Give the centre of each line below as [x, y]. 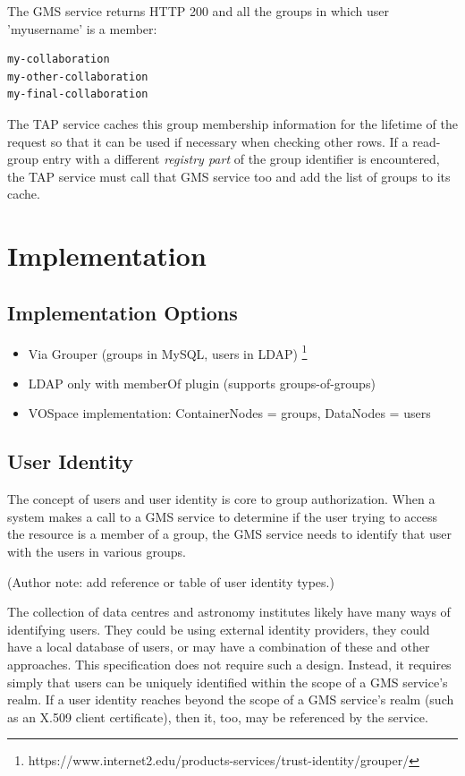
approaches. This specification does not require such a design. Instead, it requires [229, 664]
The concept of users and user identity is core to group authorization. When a [221, 499]
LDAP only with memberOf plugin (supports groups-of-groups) [202, 383]
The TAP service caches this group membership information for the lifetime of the [232, 123]
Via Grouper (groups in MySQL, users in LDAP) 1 [168, 352]
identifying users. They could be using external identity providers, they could [219, 629]
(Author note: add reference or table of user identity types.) [171, 581]
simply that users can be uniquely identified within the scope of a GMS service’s [228, 682]
